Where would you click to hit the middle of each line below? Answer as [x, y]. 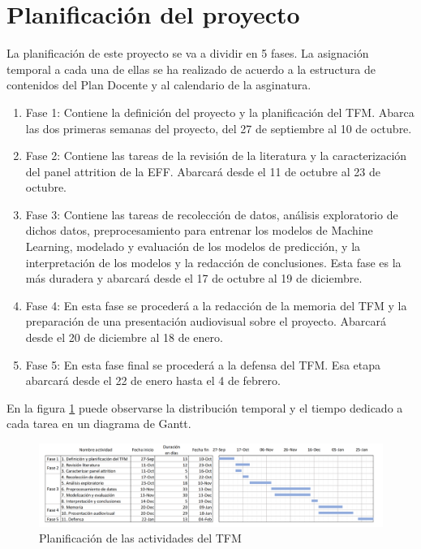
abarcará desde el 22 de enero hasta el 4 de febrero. [153, 380]
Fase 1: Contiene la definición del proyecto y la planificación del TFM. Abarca [220, 112]
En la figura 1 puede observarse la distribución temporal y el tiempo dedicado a [205, 407]
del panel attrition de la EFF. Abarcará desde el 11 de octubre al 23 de [203, 171]
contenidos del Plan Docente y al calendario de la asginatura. [159, 85]
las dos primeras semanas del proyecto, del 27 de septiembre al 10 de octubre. [219, 128]
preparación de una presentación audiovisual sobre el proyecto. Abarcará [206, 321]
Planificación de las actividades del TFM [140, 538]
